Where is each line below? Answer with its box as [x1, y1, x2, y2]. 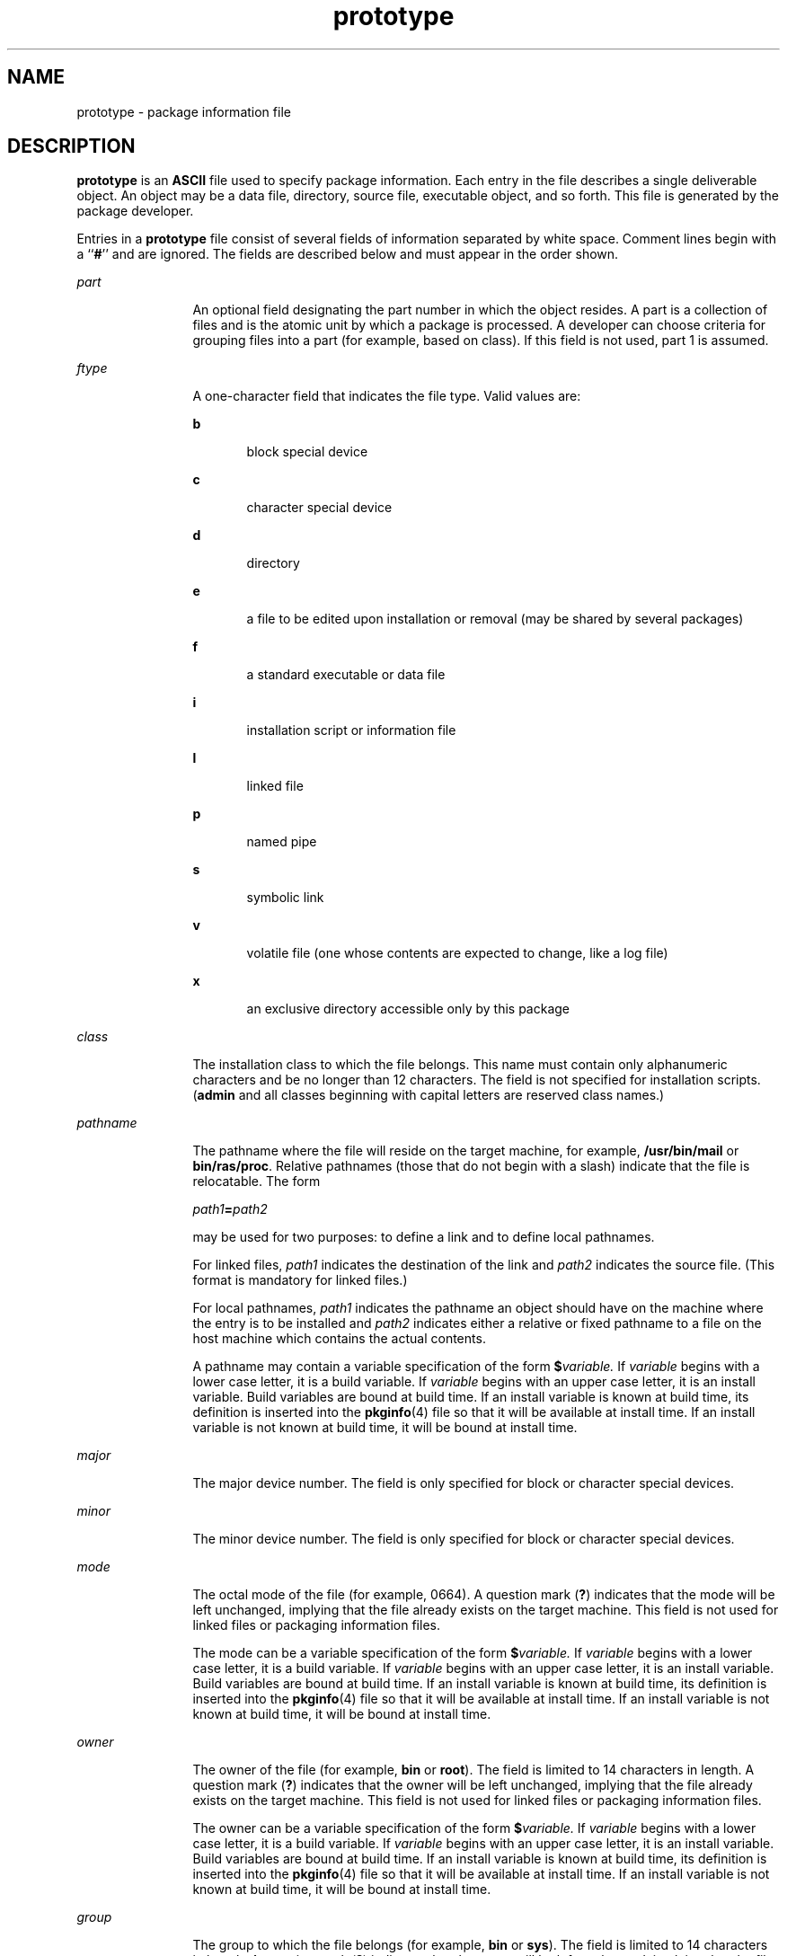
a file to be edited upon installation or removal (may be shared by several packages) [246, 611, 744, 627]
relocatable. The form [192, 1173, 321, 1190]
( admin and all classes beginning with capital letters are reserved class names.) [192, 1087, 665, 1103]
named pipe [246, 834, 317, 850]
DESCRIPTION [7, 135, 136, 158]
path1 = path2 [192, 1201, 268, 1217]
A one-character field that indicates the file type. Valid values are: [192, 388, 581, 404]
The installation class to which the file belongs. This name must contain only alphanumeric [192, 1057, 728, 1073]
